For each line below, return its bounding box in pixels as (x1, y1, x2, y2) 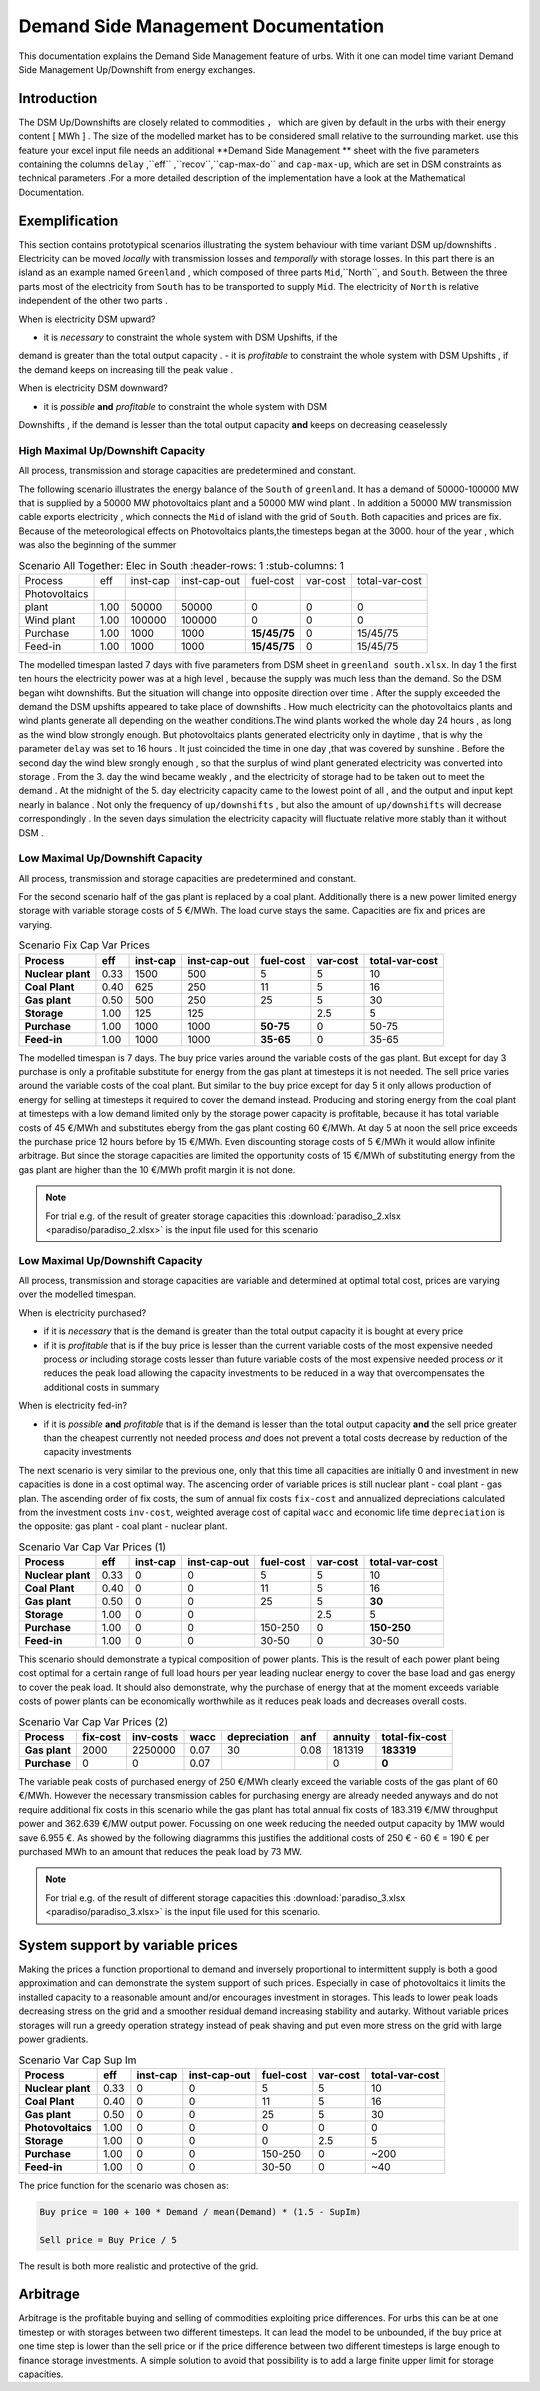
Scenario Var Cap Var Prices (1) (18, 1540, 167, 1554)
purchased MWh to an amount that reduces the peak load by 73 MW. (18, 1845, 303, 1857)
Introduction (18, 90, 98, 107)
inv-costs (131, 1730, 179, 1744)
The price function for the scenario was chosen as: (18, 2179, 229, 2191)
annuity (332, 1730, 371, 1744)
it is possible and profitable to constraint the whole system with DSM (43, 400, 328, 412)
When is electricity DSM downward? (18, 382, 169, 394)
